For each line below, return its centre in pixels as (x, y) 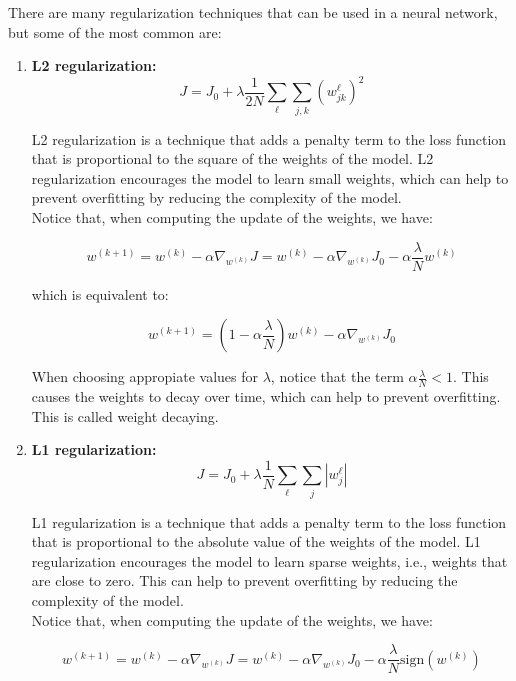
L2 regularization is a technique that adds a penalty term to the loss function (269, 138)
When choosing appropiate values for (144, 376)
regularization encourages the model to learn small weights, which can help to (270, 177)
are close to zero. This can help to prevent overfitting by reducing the (244, 580)
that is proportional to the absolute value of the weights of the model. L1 (256, 541)
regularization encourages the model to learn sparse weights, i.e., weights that (269, 560)
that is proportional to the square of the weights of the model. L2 (232, 158)
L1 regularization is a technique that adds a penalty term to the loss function (269, 521)
